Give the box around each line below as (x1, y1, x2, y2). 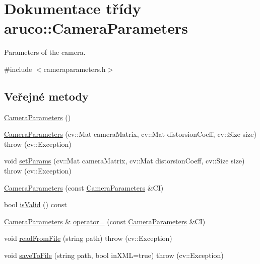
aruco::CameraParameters (4, 18, 188, 38)
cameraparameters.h (43, 63, 106, 74)
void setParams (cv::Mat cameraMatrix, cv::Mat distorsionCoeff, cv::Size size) (4, 155, 245, 166)
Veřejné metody (4, 88, 89, 104)
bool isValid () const (4, 199, 67, 210)
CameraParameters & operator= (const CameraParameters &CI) (4, 216, 206, 226)
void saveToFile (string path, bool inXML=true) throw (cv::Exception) (4, 250, 224, 260)
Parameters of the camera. (4, 47, 86, 57)
